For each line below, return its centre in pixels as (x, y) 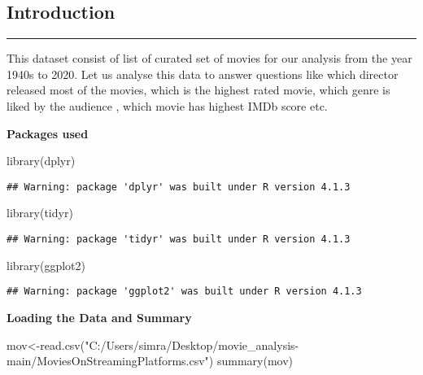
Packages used (48, 133)
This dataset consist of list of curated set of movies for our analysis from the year (209, 58)
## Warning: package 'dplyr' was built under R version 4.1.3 (179, 187)
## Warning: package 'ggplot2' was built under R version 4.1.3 (184, 292)
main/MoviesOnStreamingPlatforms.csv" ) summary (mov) (150, 361)
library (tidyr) (40, 213)
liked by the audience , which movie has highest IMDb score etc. (167, 105)
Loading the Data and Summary (99, 317)
